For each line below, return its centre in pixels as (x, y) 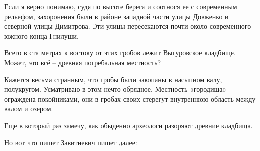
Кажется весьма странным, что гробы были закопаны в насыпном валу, (113, 79)
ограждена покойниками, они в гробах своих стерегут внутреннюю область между (130, 99)
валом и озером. (29, 109)
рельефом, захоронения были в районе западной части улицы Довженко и (116, 16)
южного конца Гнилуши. (41, 36)
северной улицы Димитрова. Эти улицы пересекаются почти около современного (128, 26)
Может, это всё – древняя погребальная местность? (82, 62)
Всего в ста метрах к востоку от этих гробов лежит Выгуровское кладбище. (120, 53)
